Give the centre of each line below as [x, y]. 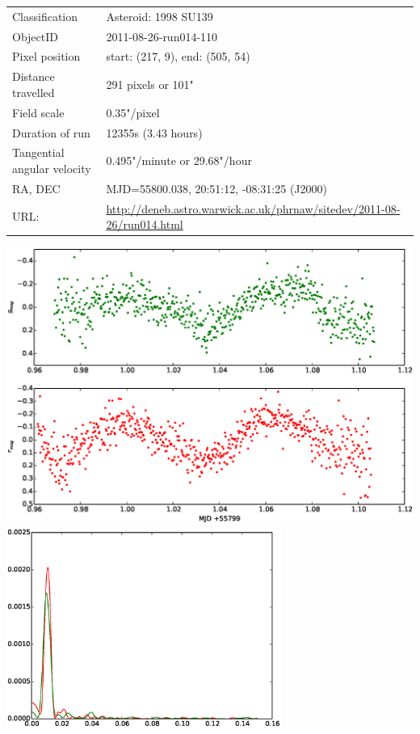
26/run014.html [145, 224]
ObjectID [35, 36]
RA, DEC [36, 188]
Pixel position [46, 56]
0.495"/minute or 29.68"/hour [179, 160]
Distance [34, 76]
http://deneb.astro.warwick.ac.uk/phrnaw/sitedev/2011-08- [253, 208]
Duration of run [51, 132]
